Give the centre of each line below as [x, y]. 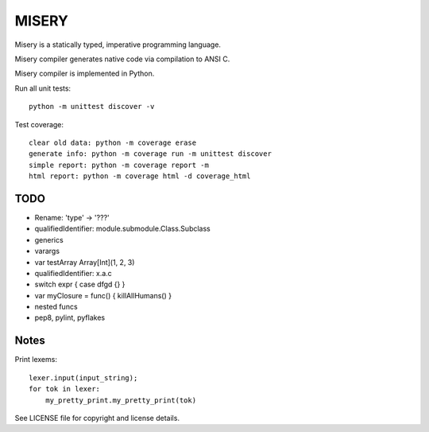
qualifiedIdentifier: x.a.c [73, 273]
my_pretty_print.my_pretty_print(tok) [121, 400]
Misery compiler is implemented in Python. [85, 74]
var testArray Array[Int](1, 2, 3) [85, 262]
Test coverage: [39, 124]
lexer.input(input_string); [83, 378]
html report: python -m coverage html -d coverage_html [140, 176]
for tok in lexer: [65, 389]
